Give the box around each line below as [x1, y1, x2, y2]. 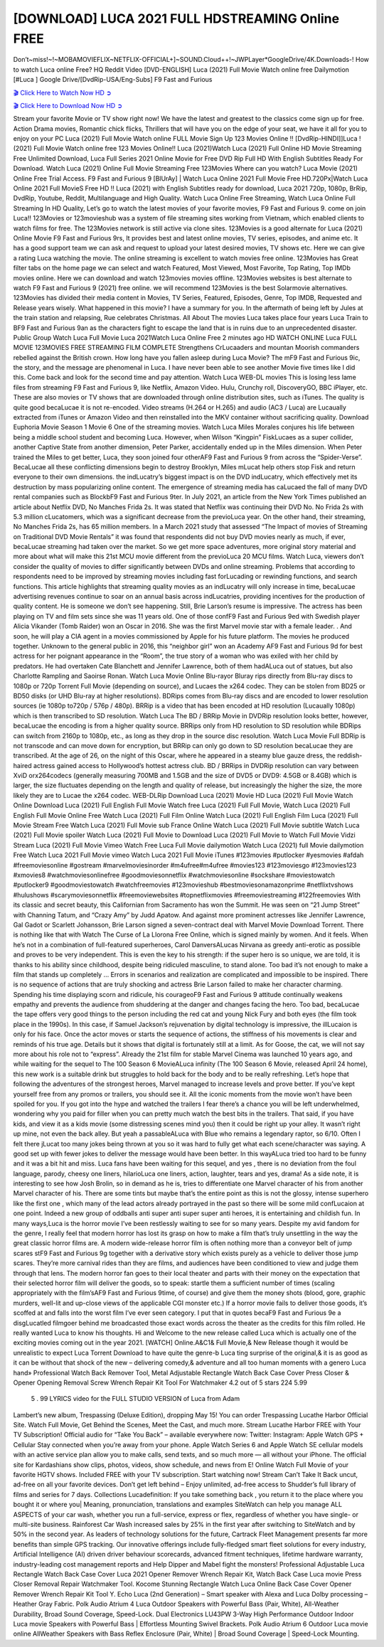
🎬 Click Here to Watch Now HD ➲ [13, 88, 112, 97]
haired [13, 761, 32, 769]
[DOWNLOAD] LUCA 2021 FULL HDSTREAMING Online [13, 11, 340, 26]
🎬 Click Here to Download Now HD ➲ [13, 101, 123, 110]
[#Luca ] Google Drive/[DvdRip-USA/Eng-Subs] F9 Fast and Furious [13, 75, 213, 84]
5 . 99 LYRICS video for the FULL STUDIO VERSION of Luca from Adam [31, 1395, 240, 1403]
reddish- [336, 751, 363, 760]
